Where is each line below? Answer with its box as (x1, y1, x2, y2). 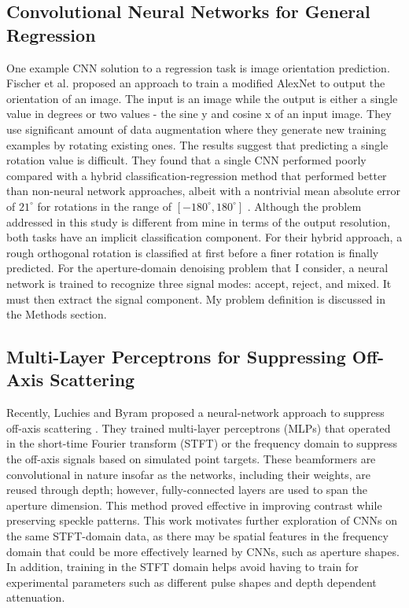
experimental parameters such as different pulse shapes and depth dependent (6, 573, 377, 590)
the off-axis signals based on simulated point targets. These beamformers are (6, 451, 376, 467)
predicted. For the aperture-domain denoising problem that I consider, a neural (6, 260, 389, 276)
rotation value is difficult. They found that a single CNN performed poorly (6, 152, 367, 168)
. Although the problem (247, 197, 362, 214)
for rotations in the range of (37, 197, 171, 214)
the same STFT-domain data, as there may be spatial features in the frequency (6, 528, 389, 544)
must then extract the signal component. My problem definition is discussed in (6, 290, 385, 307)
